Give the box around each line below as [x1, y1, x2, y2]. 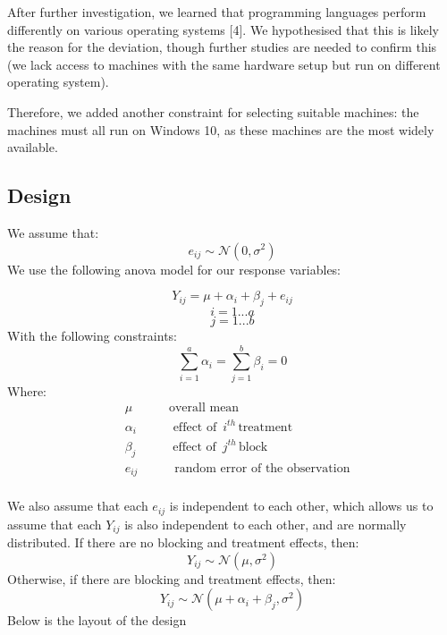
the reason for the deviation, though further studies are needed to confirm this [7, 38, 437, 56]
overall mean [168, 402, 240, 415]
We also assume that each [7, 496, 148, 515]
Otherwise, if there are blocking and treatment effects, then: [7, 569, 336, 588]
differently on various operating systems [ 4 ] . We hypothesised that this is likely [7, 20, 439, 38]
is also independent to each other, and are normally [124, 514, 407, 533]
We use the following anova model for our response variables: [7, 259, 342, 278]
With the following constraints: [7, 326, 177, 344]
